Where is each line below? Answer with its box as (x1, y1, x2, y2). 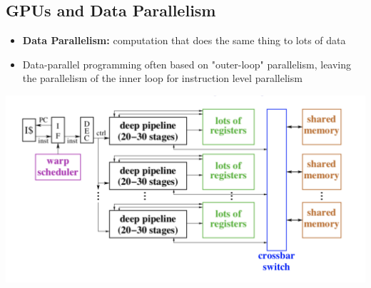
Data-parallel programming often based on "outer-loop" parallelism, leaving (22, 56, 352, 71)
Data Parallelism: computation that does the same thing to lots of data (22, 33, 346, 48)
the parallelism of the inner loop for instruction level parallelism (22, 71, 303, 86)
